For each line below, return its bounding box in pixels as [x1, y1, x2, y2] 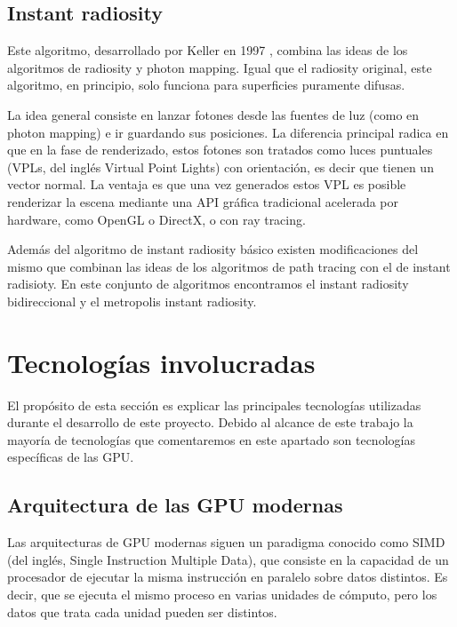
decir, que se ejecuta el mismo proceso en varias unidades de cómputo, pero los [7, 585, 437, 603]
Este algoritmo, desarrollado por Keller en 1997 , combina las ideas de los [7, 41, 408, 60]
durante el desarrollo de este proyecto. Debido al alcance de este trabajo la [7, 413, 413, 432]
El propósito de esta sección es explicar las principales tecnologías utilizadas [7, 395, 421, 414]
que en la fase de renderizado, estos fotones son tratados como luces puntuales [7, 140, 433, 159]
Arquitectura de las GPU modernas [7, 491, 343, 519]
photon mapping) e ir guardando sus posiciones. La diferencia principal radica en [7, 123, 449, 141]
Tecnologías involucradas [7, 344, 316, 380]
